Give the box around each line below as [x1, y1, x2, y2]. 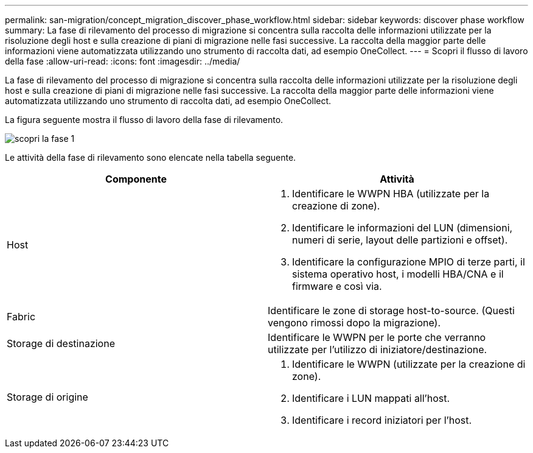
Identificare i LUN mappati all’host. [292, 392, 450, 404]
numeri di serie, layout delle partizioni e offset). [292, 234, 508, 246]
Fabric [7, 311, 36, 323]
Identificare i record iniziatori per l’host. [292, 414, 472, 426]
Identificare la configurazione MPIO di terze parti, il [292, 256, 525, 268]
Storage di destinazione [7, 337, 115, 349]
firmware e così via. [292, 280, 382, 292]
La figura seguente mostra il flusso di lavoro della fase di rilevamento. [5, 114, 284, 125]
